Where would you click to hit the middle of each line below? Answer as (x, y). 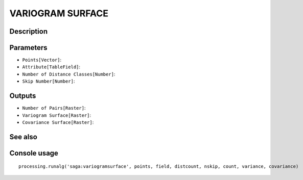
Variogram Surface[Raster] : (57, 115)
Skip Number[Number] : (49, 81)
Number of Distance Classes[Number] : (69, 74)
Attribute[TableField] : (51, 67)
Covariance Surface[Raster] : (58, 122)
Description (29, 31)
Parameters (28, 48)
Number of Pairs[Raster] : (54, 108)
